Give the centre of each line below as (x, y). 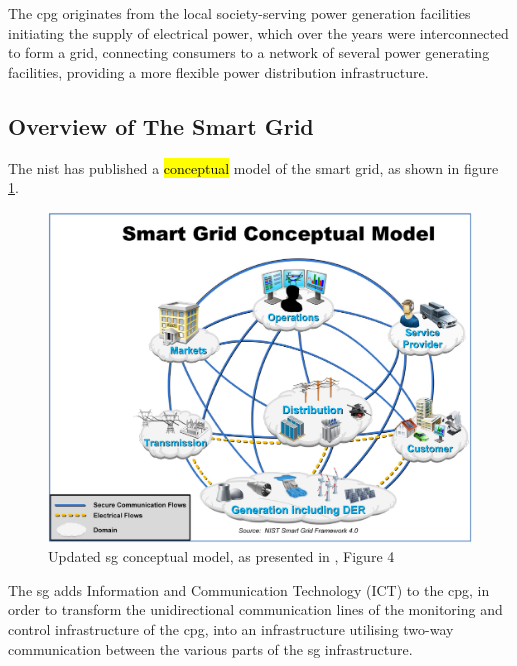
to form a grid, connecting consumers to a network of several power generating (249, 52)
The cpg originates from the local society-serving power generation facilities (239, 13)
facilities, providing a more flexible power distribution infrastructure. (218, 71)
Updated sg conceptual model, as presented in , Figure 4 (221, 556)
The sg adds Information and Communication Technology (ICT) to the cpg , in (249, 589)
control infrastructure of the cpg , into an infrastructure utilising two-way (231, 628)
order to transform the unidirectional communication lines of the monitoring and (255, 609)
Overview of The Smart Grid (161, 125)
